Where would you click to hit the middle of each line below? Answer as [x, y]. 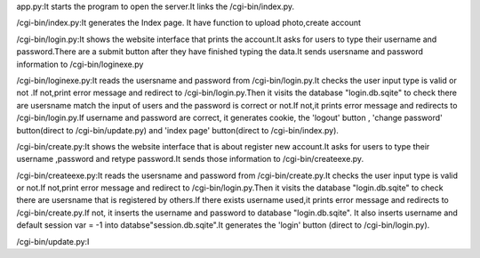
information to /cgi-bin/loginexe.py [80, 64]
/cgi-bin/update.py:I [53, 241]
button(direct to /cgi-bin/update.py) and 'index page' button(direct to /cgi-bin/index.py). [178, 130]
